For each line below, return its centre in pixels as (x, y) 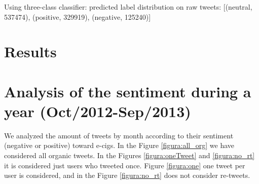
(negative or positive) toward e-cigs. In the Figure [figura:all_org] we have (119, 145)
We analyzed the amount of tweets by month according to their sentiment (119, 135)
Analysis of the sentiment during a (128, 91)
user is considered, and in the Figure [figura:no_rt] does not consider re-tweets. (127, 175)
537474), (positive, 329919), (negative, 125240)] (78, 16)
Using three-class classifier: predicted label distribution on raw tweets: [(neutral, (128, 7)
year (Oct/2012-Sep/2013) (98, 111)
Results (30, 51)
